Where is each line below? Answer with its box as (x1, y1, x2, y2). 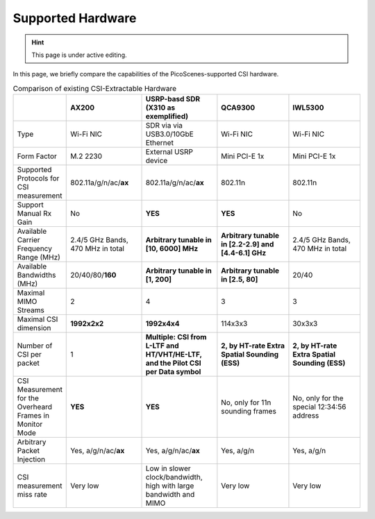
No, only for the (292, 393, 344, 403)
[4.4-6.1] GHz (221, 248, 267, 258)
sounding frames (221, 407, 277, 416)
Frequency (17, 244, 52, 253)
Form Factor (17, 151, 57, 161)
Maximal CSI (17, 314, 58, 324)
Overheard (17, 402, 52, 412)
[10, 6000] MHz (145, 244, 199, 253)
